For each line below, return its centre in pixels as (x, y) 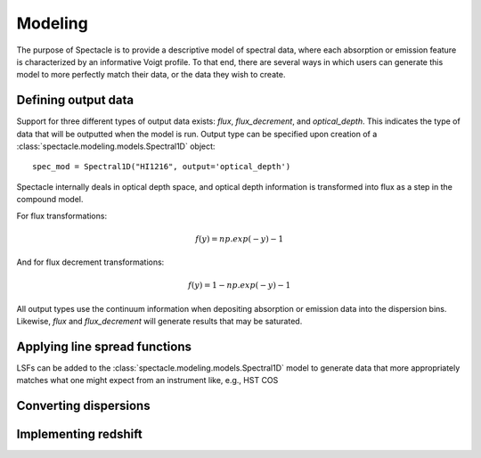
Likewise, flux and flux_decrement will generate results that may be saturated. (159, 322)
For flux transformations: (61, 216)
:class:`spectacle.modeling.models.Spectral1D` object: (116, 146)
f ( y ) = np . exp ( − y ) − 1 (240, 239)
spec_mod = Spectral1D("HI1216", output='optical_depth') (162, 167)
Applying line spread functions (104, 346)
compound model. (50, 200)
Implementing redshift (79, 434)
